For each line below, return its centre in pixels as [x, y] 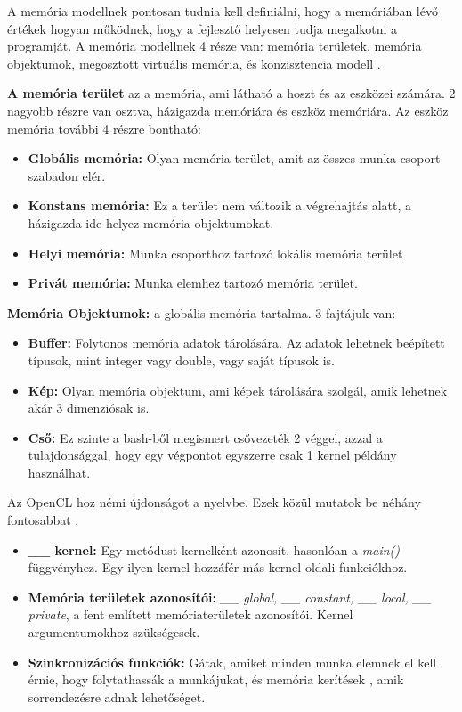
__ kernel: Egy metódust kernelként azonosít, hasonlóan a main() [214, 549]
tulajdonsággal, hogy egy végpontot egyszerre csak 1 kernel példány [212, 455]
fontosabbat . [43, 520]
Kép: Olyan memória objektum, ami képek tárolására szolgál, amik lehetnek [238, 390]
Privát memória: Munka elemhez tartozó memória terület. [193, 283]
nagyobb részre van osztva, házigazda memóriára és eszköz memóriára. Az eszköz [228, 110]
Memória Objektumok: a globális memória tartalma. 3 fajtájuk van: [202, 312]
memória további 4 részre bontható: [104, 128]
